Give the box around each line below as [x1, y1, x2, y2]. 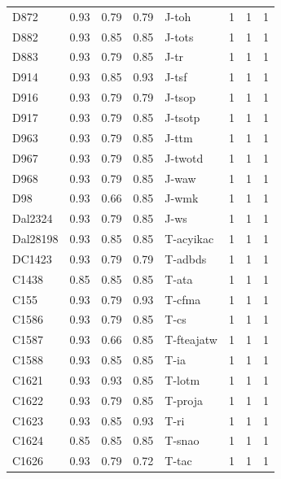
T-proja [165, 391, 204, 408]
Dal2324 [12, 210, 53, 227]
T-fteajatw [165, 331, 217, 348]
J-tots [165, 28, 194, 45]
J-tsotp [165, 108, 200, 125]
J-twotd [165, 149, 204, 166]
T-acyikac [165, 230, 214, 247]
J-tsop [165, 89, 195, 106]
